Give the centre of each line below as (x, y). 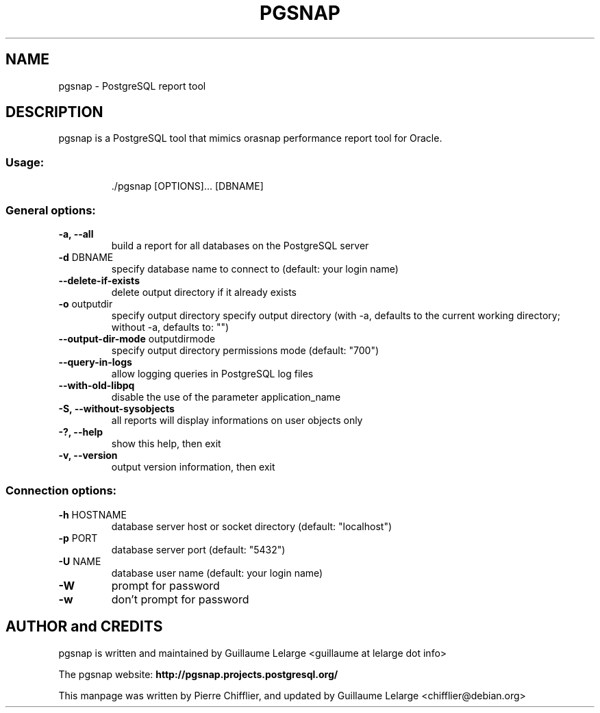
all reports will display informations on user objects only (237, 420)
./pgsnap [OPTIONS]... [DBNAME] (187, 186)
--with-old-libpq (97, 385)
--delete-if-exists (99, 280)
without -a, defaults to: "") (170, 327)
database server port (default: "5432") (198, 549)
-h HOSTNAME (92, 514)
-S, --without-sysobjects (116, 408)
